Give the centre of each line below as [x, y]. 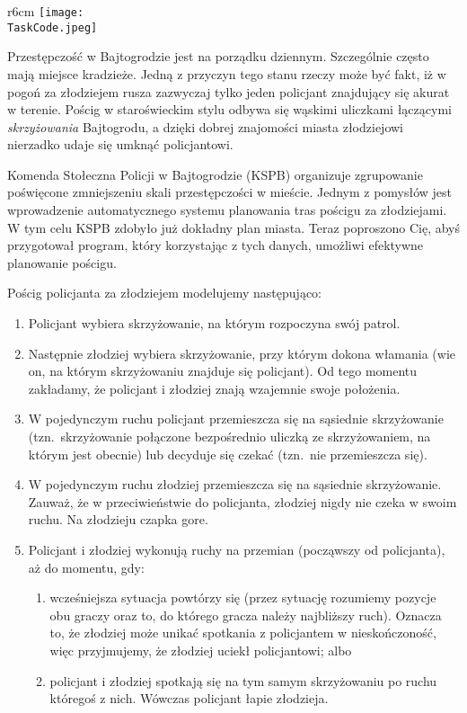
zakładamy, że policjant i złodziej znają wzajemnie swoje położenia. [214, 388]
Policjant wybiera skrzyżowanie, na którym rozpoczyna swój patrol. [214, 323]
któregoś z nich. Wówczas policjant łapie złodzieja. [189, 698]
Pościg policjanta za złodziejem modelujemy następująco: [164, 293]
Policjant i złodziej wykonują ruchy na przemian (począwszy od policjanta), [237, 549]
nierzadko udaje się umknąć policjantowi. [120, 144]
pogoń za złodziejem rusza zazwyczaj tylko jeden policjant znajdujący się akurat [229, 91]
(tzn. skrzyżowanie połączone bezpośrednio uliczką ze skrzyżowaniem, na [229, 436]
